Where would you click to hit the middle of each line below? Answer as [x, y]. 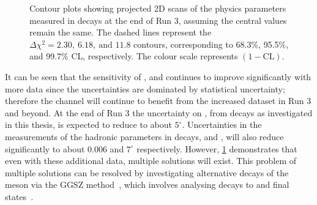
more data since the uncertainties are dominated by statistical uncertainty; [145, 88]
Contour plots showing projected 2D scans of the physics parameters [158, 8]
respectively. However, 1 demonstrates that [217, 148]
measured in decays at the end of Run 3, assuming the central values [158, 20]
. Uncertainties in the [222, 125]
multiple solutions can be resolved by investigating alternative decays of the [147, 172]
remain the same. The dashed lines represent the [121, 32]
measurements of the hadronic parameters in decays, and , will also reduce [144, 136]
